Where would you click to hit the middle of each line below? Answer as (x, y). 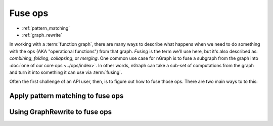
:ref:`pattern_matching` (46, 28)
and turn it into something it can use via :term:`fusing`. (66, 72)
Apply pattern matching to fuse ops (66, 96)
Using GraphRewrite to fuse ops (61, 112)
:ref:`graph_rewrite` (42, 35)
